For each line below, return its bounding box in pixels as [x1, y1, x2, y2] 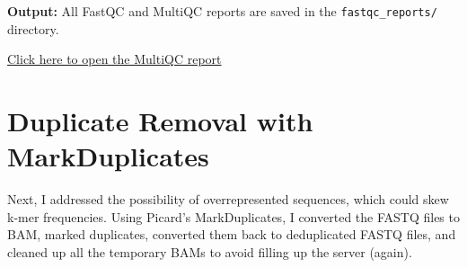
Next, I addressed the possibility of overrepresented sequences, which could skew [7, 190, 449, 209]
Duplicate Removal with [7, 103, 313, 139]
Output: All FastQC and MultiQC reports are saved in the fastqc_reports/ [7, 2, 437, 20]
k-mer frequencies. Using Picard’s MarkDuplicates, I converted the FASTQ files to [7, 207, 460, 226]
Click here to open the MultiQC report [7, 49, 222, 68]
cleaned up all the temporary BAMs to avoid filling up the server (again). [7, 242, 412, 261]
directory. [7, 19, 59, 38]
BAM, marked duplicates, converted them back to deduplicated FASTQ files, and [7, 225, 456, 244]
